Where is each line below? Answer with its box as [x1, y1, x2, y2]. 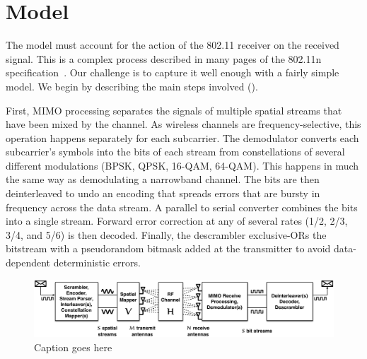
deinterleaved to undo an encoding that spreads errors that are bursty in [6, 186, 320, 201]
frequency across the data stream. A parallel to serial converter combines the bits [6, 199, 358, 214]
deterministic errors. [53, 255, 141, 270]
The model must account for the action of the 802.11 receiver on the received [6, 37, 339, 52]
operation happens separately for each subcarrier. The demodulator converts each [6, 130, 359, 145]
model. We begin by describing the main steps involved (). [6, 78, 258, 93]
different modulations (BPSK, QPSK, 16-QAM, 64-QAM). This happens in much [6, 158, 359, 172]
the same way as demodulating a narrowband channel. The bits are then [6, 172, 320, 187]
